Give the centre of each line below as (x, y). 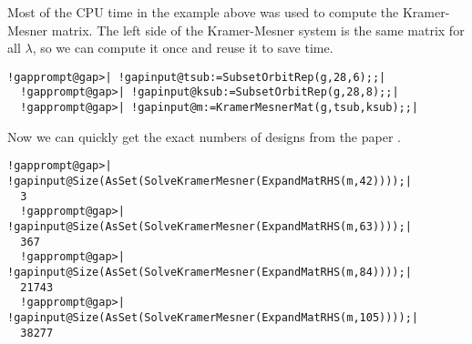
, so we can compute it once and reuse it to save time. (183, 48)
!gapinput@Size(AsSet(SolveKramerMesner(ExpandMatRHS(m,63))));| (210, 226)
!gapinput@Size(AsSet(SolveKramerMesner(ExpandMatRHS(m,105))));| (213, 317)
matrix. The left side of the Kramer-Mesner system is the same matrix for (258, 30)
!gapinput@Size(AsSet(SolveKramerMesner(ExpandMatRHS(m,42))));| (210, 181)
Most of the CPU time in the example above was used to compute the (203, 12)
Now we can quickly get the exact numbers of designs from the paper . (204, 136)
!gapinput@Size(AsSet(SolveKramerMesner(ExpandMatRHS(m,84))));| (210, 272)
